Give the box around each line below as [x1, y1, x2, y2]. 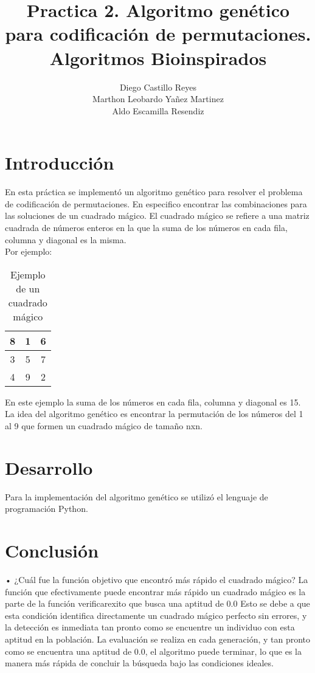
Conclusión [5, 538, 99, 563]
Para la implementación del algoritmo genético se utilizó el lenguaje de [5, 490, 268, 503]
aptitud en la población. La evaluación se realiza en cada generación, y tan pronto [5, 632, 311, 645]
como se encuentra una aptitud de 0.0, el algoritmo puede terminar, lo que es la [5, 644, 302, 657]
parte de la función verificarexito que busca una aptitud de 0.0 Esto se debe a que [5, 597, 310, 610]
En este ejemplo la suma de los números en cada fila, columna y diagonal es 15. [5, 395, 301, 408]
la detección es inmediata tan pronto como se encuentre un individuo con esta [5, 621, 295, 633]
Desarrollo [5, 455, 93, 480]
